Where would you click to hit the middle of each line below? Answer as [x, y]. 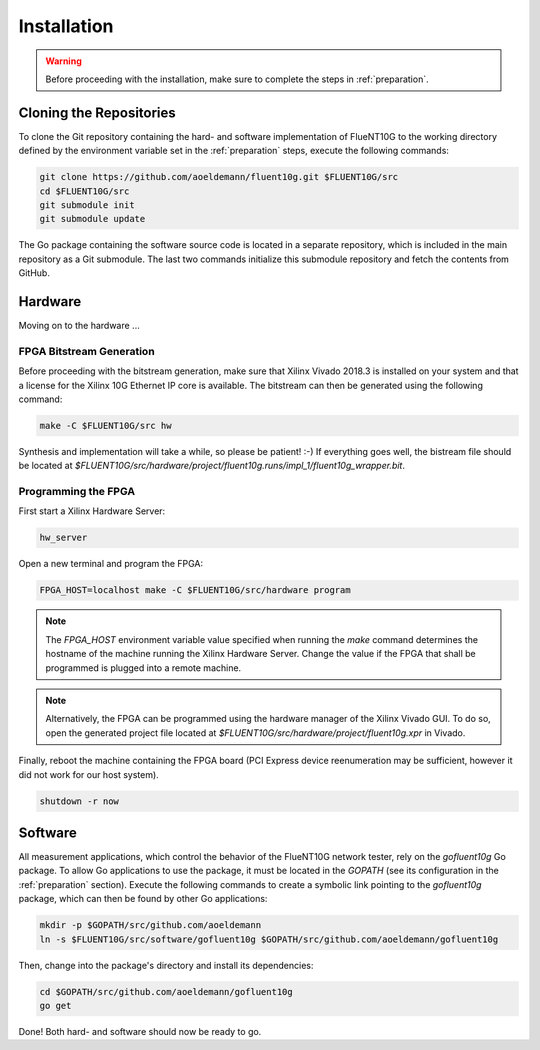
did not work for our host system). [88, 774]
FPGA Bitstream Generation [86, 351]
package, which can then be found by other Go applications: [143, 899]
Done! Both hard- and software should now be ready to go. [140, 1031]
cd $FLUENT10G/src [84, 191]
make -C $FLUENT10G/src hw [105, 425]
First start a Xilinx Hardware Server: [92, 511]
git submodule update [92, 219]
